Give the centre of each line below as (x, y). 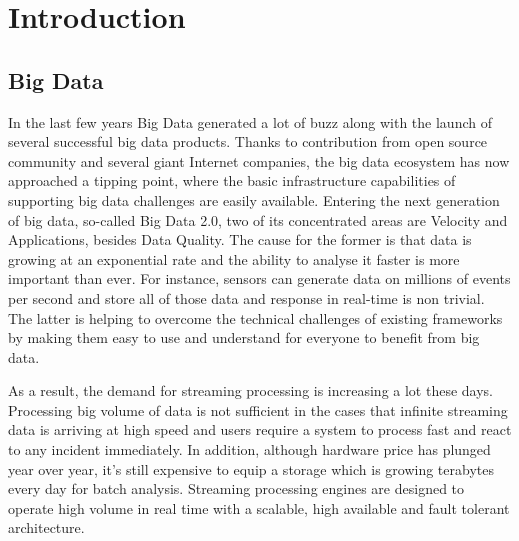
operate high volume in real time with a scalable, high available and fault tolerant (259, 507)
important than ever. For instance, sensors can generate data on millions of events (259, 278)
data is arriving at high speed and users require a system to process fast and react (260, 429)
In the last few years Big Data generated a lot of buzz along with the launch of (250, 121)
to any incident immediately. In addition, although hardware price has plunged (249, 449)
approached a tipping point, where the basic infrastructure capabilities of (232, 180)
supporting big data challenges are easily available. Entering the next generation (254, 199)
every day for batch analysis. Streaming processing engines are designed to (236, 488)
